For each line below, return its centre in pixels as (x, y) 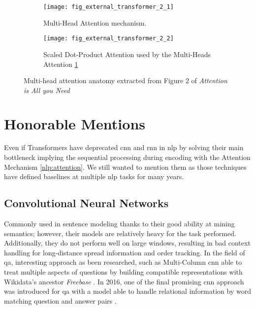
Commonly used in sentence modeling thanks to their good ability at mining (119, 223)
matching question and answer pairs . (60, 300)
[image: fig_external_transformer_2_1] (109, 7)
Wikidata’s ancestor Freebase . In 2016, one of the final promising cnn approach (124, 281)
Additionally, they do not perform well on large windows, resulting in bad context (127, 243)
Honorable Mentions (75, 124)
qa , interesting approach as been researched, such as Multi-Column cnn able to (123, 262)
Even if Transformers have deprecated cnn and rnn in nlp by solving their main (124, 147)
